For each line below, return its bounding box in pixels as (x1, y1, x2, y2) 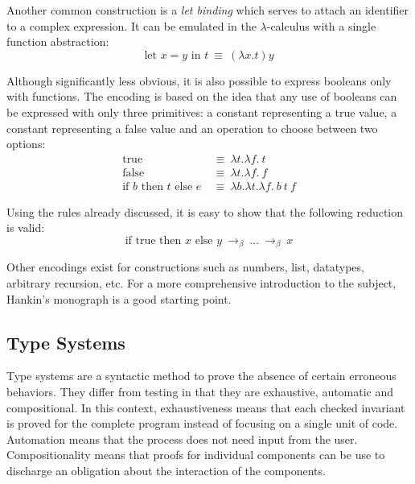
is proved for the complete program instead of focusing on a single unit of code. (6, 415, 398, 432)
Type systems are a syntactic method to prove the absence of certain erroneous (6, 367, 397, 384)
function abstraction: (6, 33, 109, 50)
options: (6, 135, 46, 152)
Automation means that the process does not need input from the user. (6, 430, 358, 447)
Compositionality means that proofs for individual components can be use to (6, 446, 385, 463)
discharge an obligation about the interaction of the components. (6, 462, 326, 479)
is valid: (6, 219, 45, 236)
